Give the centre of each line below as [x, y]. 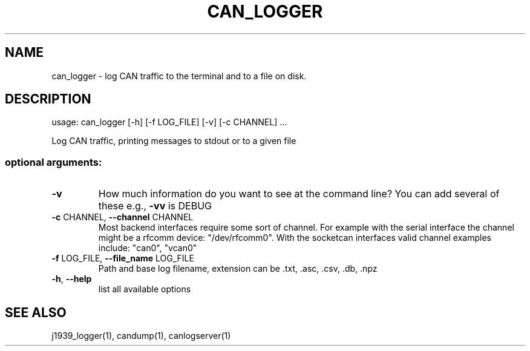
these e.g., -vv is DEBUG [155, 206]
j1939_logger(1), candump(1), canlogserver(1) [141, 336]
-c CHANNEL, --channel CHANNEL [123, 217]
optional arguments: [54, 162]
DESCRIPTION [48, 99]
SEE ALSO [36, 312]
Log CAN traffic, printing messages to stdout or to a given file [174, 141]
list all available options [145, 289]
